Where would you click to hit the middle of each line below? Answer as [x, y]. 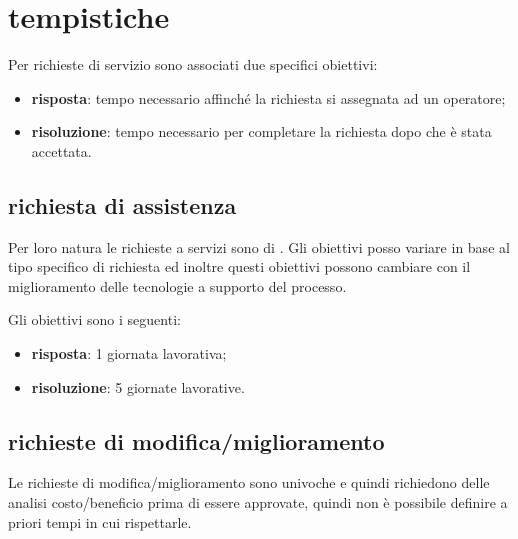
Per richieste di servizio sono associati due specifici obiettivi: [193, 64]
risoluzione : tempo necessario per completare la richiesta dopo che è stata [261, 131]
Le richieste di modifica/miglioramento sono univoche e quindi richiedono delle [249, 482]
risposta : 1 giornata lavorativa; [129, 353]
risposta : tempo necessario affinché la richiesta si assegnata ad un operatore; [268, 97]
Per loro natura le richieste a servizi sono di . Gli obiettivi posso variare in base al [259, 246]
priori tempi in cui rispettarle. [100, 521]
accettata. [61, 150]
